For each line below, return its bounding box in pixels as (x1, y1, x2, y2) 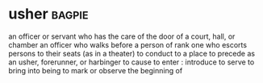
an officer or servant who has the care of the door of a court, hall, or (8, 31, 236, 41)
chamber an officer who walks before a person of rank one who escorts (8, 39, 248, 49)
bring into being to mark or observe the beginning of (8, 65, 183, 75)
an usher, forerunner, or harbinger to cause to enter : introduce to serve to (8, 57, 255, 67)
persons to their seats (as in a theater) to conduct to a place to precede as (8, 48, 256, 58)
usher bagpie (8, 5, 89, 23)
